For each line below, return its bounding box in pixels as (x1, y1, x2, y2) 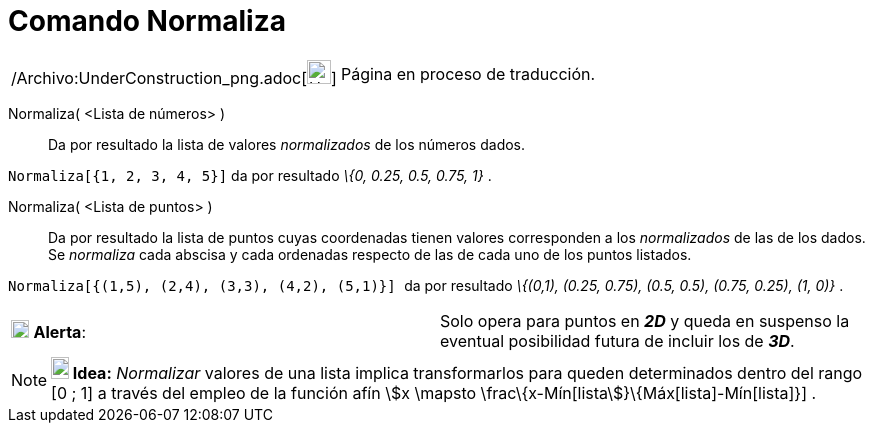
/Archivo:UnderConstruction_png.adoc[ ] (11, 67, 337, 88)
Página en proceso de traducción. (340, 63, 596, 84)
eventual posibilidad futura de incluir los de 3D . (440, 330, 795, 351)
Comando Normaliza (8, 4, 286, 38)
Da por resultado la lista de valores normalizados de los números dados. (48, 135, 526, 153)
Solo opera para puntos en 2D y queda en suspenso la (440, 310, 850, 331)
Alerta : (33, 321, 86, 342)
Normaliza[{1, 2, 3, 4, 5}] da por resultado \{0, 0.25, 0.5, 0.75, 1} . (8, 166, 492, 184)
